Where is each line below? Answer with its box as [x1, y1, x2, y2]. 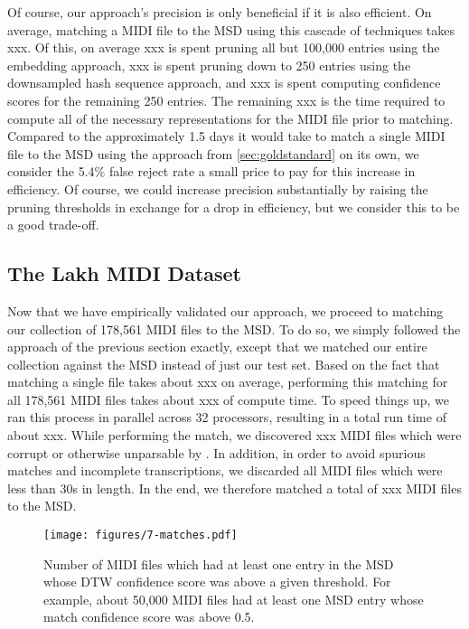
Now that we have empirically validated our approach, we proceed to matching [7, 301, 444, 320]
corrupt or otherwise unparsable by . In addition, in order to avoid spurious [7, 443, 426, 462]
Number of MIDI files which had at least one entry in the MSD [43, 554, 394, 573]
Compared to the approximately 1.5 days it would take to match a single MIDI [7, 127, 446, 146]
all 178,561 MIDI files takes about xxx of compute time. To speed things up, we [7, 390, 449, 408]
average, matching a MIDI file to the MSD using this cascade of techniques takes [7, 20, 455, 39]
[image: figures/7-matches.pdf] [43, 529, 238, 542]
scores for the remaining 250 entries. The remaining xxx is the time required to [7, 90, 446, 109]
